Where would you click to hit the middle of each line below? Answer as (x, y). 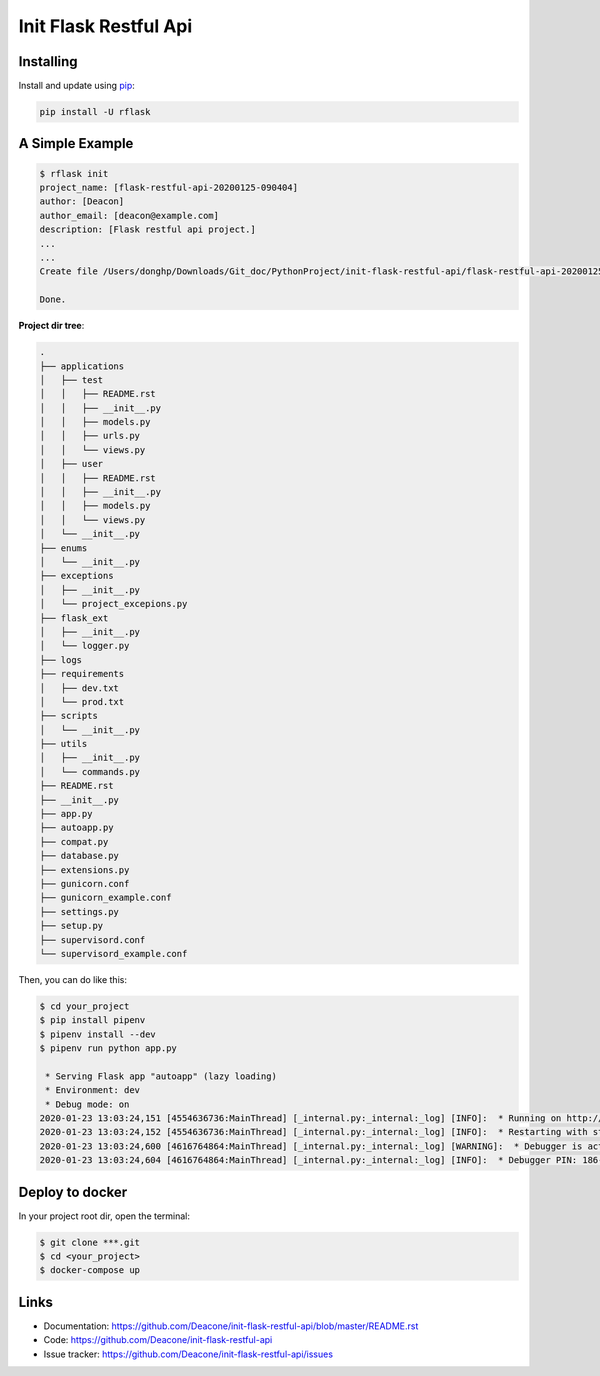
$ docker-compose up (89, 1270)
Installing (48, 61)
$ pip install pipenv (92, 1020)
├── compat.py (74, 841)
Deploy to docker (73, 1191)
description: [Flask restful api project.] (148, 229)
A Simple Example (76, 143)
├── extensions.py (84, 869)
